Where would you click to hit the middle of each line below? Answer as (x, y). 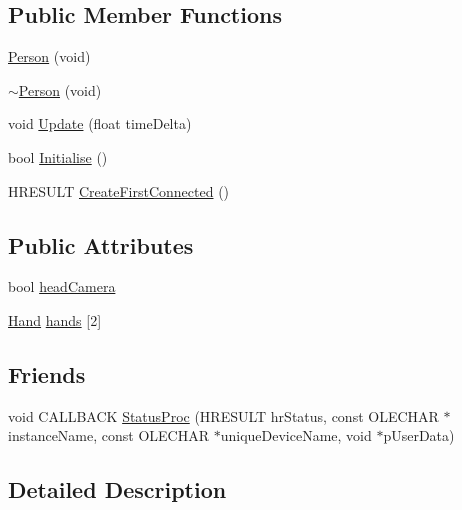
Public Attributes (101, 244)
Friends (47, 373)
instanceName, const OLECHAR (108, 435)
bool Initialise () (58, 156)
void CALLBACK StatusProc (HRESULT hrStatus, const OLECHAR (223, 415)
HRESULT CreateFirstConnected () (119, 190)
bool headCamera (62, 286)
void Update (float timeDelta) (100, 123)
